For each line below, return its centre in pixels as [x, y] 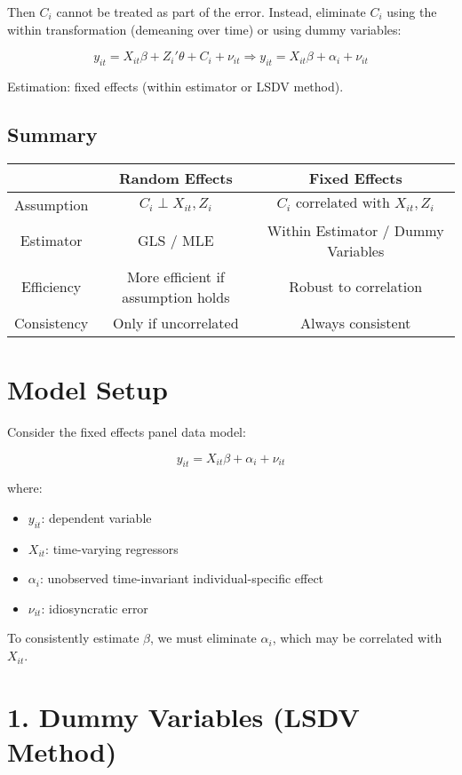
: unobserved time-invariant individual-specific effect [182, 578]
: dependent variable [96, 517]
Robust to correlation [356, 287]
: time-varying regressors [112, 548]
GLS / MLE [176, 241]
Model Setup [88, 388]
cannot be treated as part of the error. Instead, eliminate [211, 12]
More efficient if [175, 276]
